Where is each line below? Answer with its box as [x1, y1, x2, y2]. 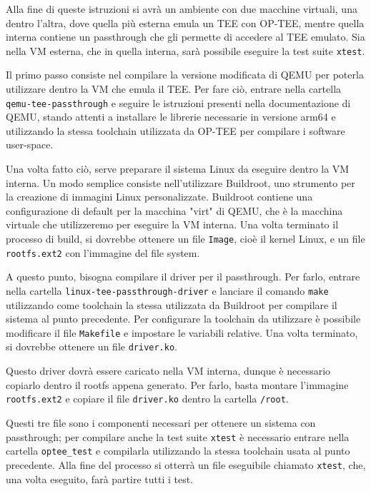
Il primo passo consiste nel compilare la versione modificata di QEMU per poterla [6, 67, 364, 82]
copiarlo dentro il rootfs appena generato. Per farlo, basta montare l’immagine [6, 377, 349, 392]
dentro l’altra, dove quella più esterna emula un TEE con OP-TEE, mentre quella [6, 15, 365, 30]
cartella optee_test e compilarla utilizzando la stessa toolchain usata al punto [6, 443, 350, 458]
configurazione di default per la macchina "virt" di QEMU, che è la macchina [6, 203, 343, 218]
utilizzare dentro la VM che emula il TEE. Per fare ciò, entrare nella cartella [6, 81, 342, 96]
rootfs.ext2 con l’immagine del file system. [6, 245, 200, 260]
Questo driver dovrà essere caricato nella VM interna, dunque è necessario [6, 363, 331, 378]
